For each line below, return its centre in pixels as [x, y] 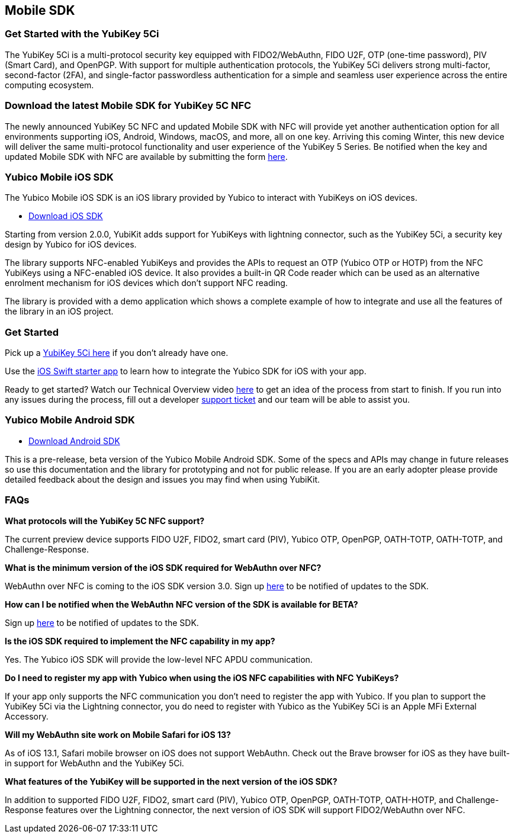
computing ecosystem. [49, 85]
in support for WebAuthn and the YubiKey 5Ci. [94, 763]
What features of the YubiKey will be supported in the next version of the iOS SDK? [171, 781]
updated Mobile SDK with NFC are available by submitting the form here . [146, 156]
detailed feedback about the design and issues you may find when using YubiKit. [163, 479]
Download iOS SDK [66, 216]
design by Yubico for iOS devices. [71, 245]
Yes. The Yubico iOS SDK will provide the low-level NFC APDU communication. [159, 659]
